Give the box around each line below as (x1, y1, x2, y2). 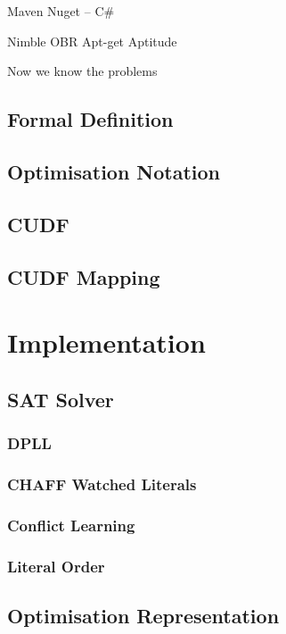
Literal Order (7, 555, 105, 577)
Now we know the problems (7, 62, 158, 80)
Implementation (7, 324, 206, 361)
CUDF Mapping (7, 263, 160, 290)
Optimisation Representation (7, 601, 280, 629)
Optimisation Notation (7, 157, 221, 185)
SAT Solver (7, 385, 114, 413)
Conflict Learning (7, 513, 135, 536)
